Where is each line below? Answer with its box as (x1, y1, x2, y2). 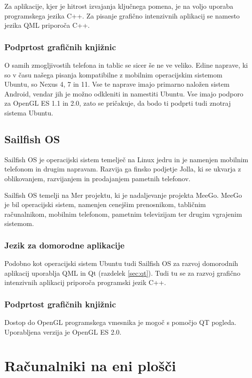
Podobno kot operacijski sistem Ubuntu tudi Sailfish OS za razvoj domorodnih (4, 258, 238, 268)
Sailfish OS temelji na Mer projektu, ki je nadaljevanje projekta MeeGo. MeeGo (4, 189, 242, 200)
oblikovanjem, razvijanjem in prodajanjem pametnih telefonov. (4, 173, 191, 183)
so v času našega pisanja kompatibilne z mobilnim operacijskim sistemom (4, 69, 222, 79)
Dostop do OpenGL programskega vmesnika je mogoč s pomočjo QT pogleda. (4, 317, 236, 327)
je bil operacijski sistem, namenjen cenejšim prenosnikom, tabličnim (4, 199, 206, 209)
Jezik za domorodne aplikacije (4, 239, 125, 251)
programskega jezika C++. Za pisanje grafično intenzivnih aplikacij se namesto (4, 10, 240, 20)
